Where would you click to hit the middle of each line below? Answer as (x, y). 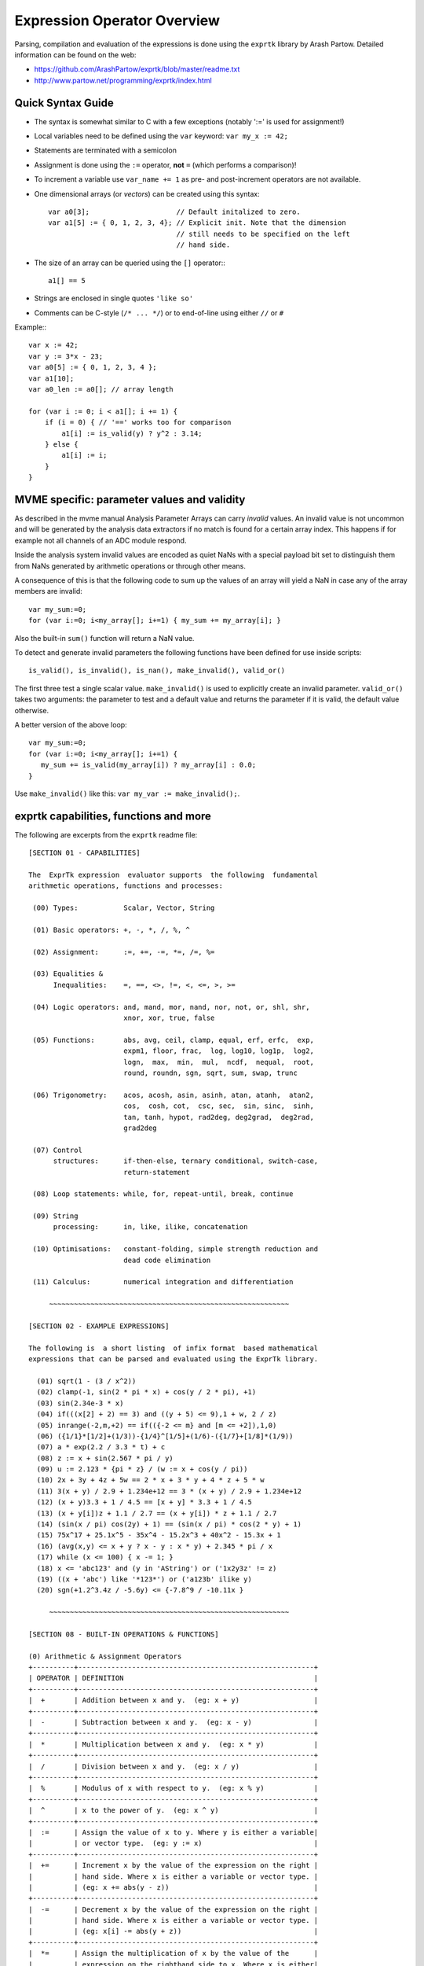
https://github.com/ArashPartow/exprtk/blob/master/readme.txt (137, 69)
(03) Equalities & (68, 974)
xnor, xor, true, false (169, 1018)
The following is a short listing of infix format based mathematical (174, 1348)
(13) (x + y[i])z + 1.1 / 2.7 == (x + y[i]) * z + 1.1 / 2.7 (157, 1513)
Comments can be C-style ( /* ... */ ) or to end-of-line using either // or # (159, 313)
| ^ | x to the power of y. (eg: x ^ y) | (174, 1810)
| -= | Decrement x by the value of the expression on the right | (174, 1909)
